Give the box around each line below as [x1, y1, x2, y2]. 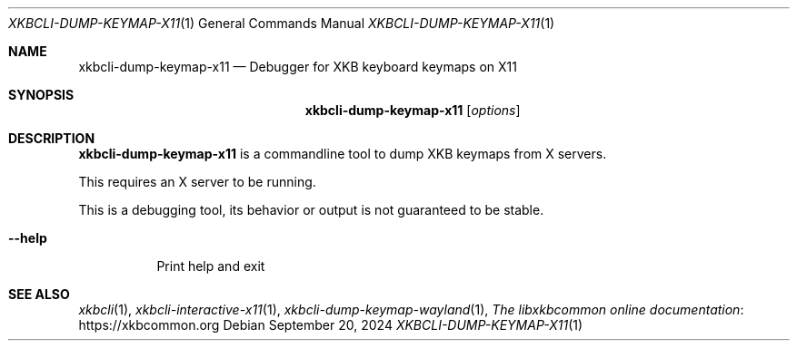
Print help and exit [156, 258, 265, 274]
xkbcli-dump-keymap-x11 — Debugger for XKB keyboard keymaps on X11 [78, 59, 517, 74]
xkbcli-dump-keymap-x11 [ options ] [304, 102, 521, 118]
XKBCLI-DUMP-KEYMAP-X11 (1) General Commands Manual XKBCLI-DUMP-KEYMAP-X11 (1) [8, 15, 555, 31]
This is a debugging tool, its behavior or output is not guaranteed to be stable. [78, 202, 544, 217]
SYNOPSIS [8, 87, 75, 102]
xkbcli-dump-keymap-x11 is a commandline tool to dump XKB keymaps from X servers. [78, 146, 607, 161]
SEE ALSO [8, 286, 70, 302]
